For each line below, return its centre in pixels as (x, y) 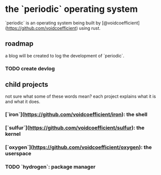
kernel (13, 134)
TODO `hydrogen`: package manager (50, 167)
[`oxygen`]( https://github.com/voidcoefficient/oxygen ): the (79, 147)
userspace (18, 154)
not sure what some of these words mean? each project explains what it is (81, 96)
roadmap (19, 44)
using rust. (90, 28)
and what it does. (23, 102)
